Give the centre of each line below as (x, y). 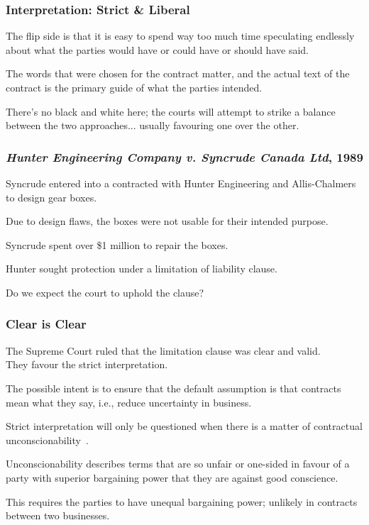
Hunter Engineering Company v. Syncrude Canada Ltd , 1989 (184, 156)
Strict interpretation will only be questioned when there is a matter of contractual (184, 426)
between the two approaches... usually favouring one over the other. (153, 125)
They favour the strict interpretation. (87, 364)
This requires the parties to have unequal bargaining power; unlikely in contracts (182, 501)
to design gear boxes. (51, 197)
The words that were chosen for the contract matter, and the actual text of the (178, 73)
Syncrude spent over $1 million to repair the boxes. (117, 244)
